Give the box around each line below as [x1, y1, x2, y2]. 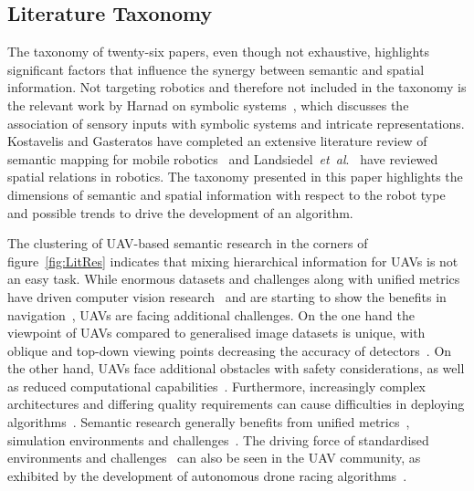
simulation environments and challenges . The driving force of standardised [7, 430, 429, 449]
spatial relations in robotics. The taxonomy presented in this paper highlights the [7, 167, 463, 186]
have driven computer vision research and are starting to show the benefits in [7, 287, 447, 306]
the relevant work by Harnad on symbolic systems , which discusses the [7, 95, 409, 114]
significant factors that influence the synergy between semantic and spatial [7, 59, 425, 78]
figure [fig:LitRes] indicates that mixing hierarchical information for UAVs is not [7, 251, 458, 270]
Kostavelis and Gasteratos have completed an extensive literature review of [7, 131, 427, 151]
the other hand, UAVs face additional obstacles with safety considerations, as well [7, 359, 465, 378]
